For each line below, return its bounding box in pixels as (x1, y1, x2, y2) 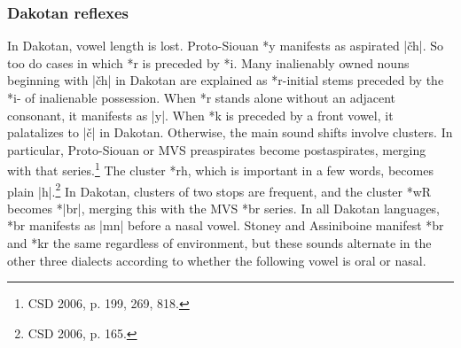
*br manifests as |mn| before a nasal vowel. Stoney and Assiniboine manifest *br (7, 216, 444, 235)
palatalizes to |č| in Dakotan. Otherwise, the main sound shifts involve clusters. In (7, 123, 453, 142)
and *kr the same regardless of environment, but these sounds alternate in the (7, 234, 432, 252)
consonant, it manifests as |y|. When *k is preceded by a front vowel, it (7, 105, 394, 124)
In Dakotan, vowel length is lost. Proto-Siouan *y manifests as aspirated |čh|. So (7, 36, 444, 55)
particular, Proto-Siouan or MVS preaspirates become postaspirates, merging (7, 140, 426, 159)
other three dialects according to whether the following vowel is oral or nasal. (7, 251, 426, 269)
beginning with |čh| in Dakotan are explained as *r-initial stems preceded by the (7, 71, 444, 89)
